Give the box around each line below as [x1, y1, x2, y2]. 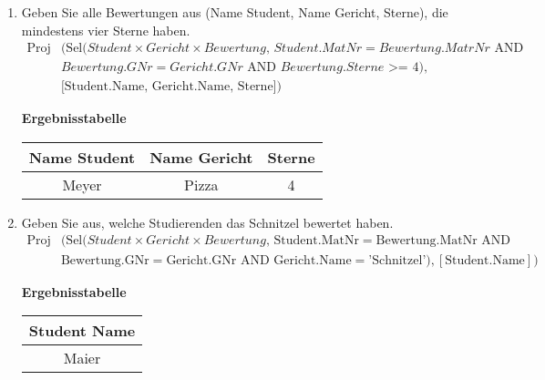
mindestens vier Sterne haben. [21, 20, 190, 39]
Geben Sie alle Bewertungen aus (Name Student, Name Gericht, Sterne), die [21, 3, 448, 21]
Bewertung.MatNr [375, 234, 478, 248]
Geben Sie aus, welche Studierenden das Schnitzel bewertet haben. [21, 212, 394, 231]
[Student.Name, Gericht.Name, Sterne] [60, 80, 277, 94]
